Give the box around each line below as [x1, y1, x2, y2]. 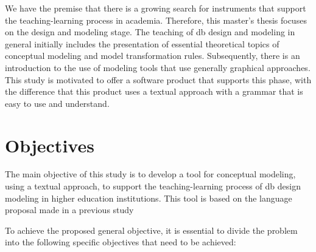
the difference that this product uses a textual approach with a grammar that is [5, 85, 303, 98]
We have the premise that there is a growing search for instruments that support [5, 2, 306, 14]
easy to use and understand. [5, 97, 110, 109]
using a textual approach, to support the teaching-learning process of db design [5, 180, 301, 192]
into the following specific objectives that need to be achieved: [5, 236, 236, 248]
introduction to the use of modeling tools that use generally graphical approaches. [5, 61, 311, 73]
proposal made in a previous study [5, 203, 134, 216]
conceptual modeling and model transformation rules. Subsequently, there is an [5, 49, 300, 62]
